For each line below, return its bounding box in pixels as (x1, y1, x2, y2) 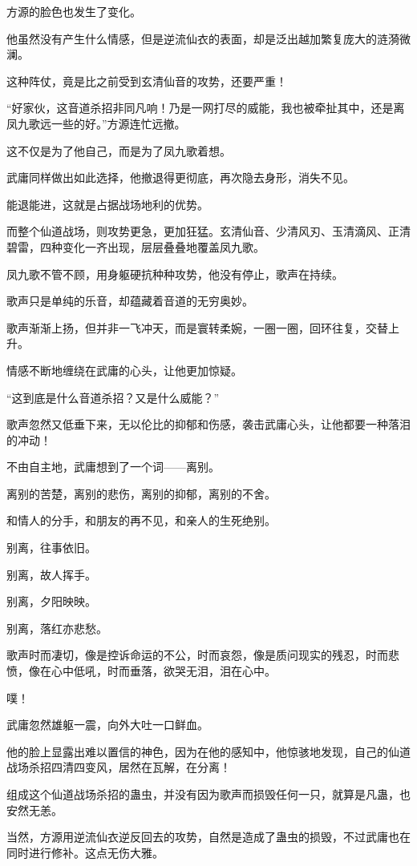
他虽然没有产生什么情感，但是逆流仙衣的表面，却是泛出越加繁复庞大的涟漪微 (6, 30, 411, 46)
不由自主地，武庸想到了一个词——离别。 (6, 458, 220, 475)
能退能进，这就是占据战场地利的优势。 (6, 195, 208, 212)
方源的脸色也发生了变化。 (6, 3, 141, 19)
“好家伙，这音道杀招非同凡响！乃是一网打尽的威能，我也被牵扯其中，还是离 (6, 99, 405, 116)
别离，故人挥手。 (6, 566, 96, 582)
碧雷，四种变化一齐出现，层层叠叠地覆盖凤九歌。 (6, 238, 265, 255)
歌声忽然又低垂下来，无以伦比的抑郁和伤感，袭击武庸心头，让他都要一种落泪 (6, 416, 411, 433)
